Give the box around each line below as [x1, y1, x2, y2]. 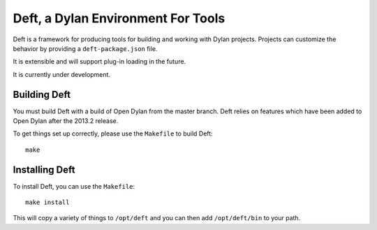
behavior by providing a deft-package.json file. [13, 44, 158, 52]
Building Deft [13, 88, 71, 101]
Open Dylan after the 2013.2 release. [13, 117, 119, 125]
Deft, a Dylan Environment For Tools [13, 10, 226, 26]
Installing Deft [13, 164, 75, 175]
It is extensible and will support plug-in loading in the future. [13, 57, 186, 66]
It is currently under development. [13, 70, 111, 78]
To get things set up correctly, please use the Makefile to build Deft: [13, 129, 213, 138]
